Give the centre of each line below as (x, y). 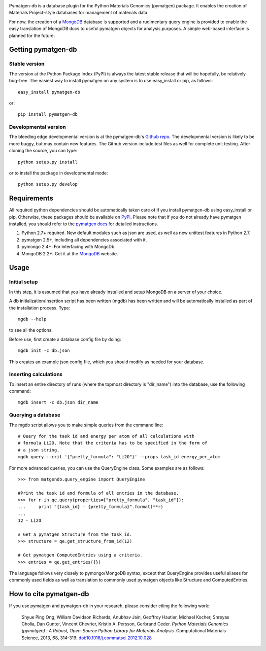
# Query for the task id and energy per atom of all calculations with (106, 436)
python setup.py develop (48, 184)
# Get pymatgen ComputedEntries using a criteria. (80, 555)
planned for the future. (32, 35)
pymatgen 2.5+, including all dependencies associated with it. (84, 240)
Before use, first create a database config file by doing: (65, 339)
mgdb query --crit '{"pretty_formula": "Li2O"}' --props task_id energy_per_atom (119, 457)
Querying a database (35, 415)
